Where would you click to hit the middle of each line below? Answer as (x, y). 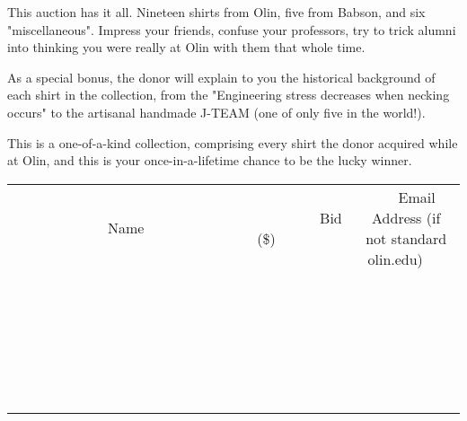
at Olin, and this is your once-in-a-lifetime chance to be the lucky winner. (210, 160)
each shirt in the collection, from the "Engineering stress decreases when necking (229, 95)
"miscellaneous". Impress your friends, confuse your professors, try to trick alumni (232, 29)
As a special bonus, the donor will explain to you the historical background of (221, 77)
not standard (406, 238)
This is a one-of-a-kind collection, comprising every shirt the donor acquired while (233, 142)
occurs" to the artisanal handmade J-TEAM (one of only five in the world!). (216, 112)
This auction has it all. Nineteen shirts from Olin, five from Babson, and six (216, 12)
